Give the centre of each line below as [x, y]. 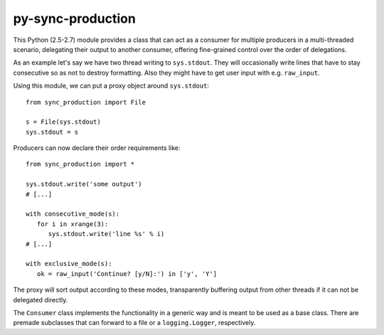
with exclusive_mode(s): [69, 264]
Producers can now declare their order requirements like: [97, 148]
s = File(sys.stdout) [63, 122]
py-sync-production [75, 18]
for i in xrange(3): [73, 224]
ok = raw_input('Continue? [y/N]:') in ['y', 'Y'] [127, 273]
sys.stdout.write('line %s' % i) [106, 234]
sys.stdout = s [52, 132]
